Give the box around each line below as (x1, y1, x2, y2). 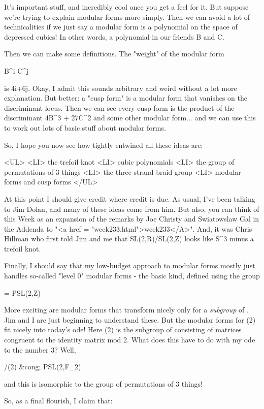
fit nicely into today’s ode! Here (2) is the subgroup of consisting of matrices (4, 324, 242, 335)
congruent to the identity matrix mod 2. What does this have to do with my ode (4, 334, 255, 345)
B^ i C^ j (4, 65, 29, 76)
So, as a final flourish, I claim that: (4, 395, 113, 406)
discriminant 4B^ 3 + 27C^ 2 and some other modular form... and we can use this (4, 112, 256, 123)
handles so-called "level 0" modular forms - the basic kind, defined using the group (4, 270, 260, 281)
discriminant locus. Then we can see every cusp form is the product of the (4, 102, 235, 113)
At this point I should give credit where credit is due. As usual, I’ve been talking (4, 193, 255, 204)
